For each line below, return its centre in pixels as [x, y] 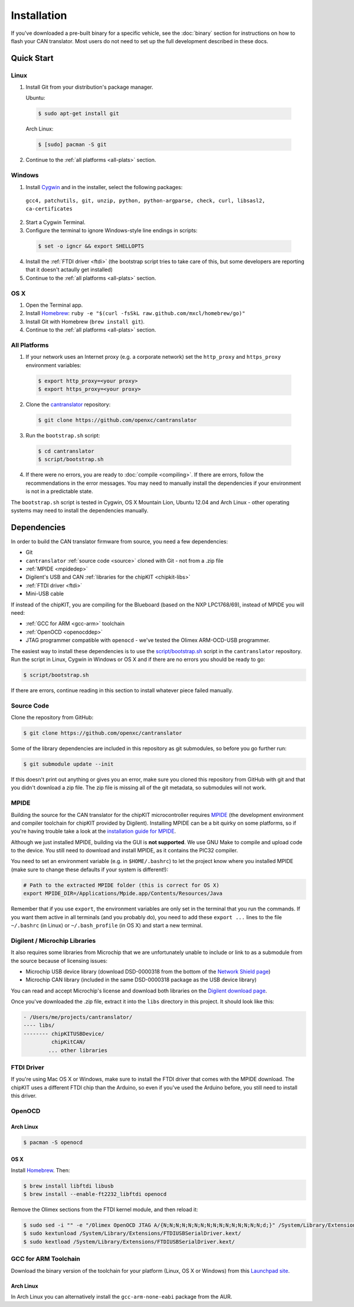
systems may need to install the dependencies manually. [80, 510]
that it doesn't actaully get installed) [69, 270]
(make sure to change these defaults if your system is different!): [89, 870]
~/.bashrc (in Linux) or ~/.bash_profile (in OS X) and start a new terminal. [107, 926]
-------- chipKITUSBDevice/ [64, 1034]
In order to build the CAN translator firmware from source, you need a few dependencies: [119, 541]
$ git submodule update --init [69, 764]
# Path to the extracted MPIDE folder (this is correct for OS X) [121, 885]
